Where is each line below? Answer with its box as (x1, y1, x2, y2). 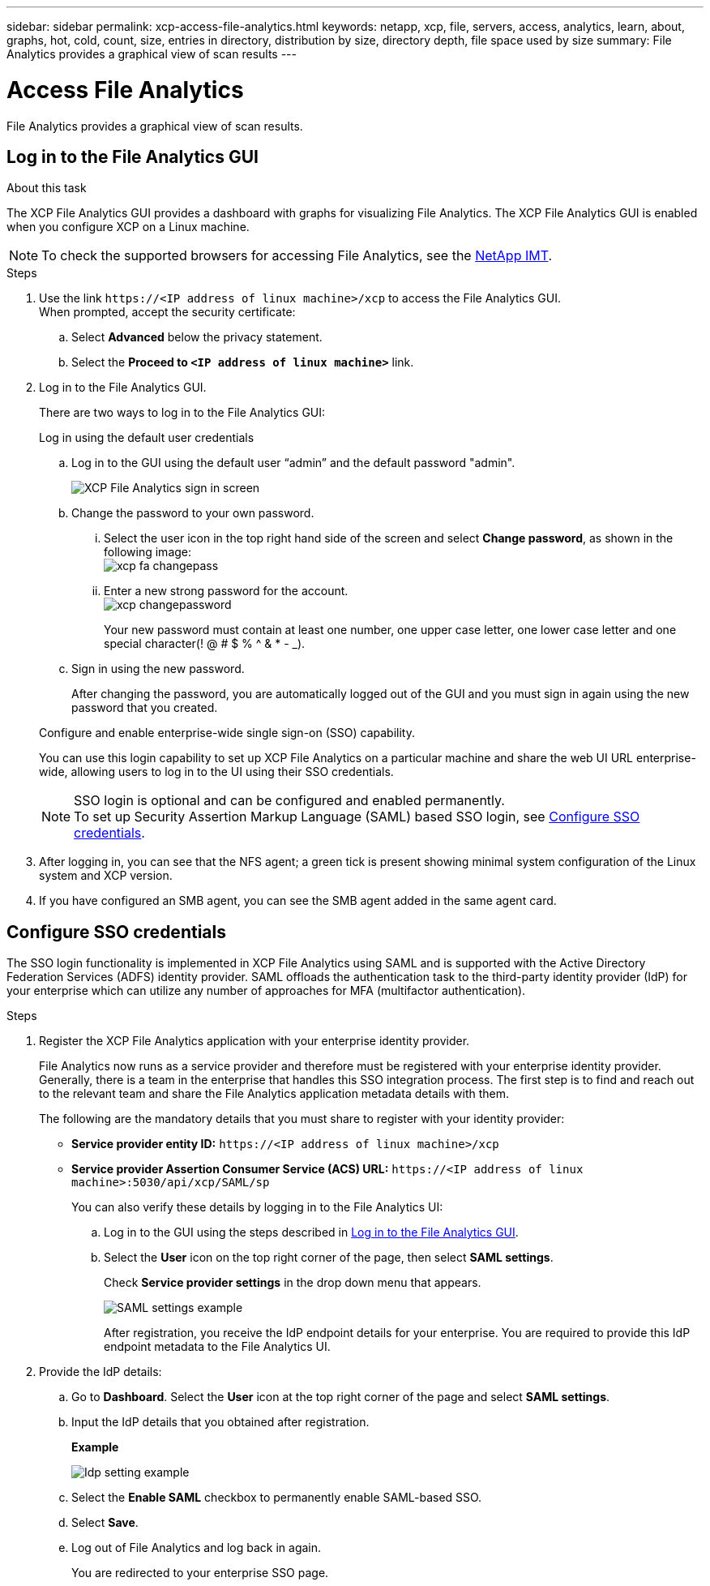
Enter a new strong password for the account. (104, 584, 349, 598)
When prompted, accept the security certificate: (39, 305, 296, 319)
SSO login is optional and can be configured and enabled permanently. (74, 792, 505, 809)
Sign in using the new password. (71, 662, 245, 676)
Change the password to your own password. (71, 506, 314, 521)
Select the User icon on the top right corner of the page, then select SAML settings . (104, 1250, 554, 1265)
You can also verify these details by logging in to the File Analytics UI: (71, 1200, 443, 1215)
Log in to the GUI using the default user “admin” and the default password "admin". (71, 456, 515, 470)
